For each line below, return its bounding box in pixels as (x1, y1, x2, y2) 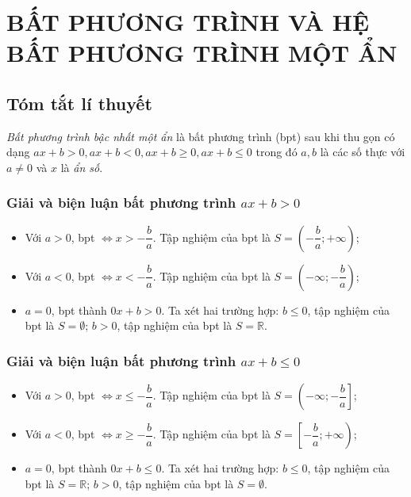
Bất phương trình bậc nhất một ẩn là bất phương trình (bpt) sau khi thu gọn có (6, 128, 395, 144)
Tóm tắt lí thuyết (6, 90, 152, 115)
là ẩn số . (60, 159, 103, 175)
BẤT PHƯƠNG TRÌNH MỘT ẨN (6, 36, 398, 69)
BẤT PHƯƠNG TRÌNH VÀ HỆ (6, 6, 370, 38)
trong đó (255, 143, 298, 160)
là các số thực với (320, 143, 405, 160)
